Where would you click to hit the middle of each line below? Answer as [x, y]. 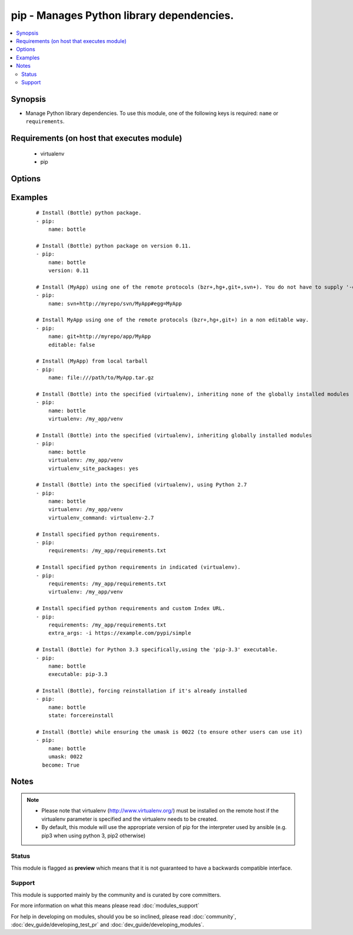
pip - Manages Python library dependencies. [122, 15]
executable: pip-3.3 [78, 674]
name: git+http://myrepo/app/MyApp [99, 336]
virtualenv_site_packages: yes [93, 468]
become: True [61, 765]
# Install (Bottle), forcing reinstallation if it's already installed [141, 691]
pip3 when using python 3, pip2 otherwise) [94, 835]
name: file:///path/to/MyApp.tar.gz [101, 378]
